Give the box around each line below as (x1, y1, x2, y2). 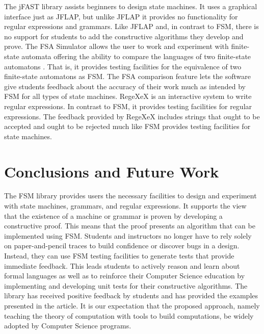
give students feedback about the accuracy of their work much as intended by (4, 81, 246, 91)
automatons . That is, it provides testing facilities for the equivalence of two (4, 61, 242, 71)
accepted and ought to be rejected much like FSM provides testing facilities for (4, 121, 251, 132)
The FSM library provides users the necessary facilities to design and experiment (4, 190, 257, 201)
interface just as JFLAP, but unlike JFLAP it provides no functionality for (4, 11, 238, 21)
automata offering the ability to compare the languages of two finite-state (21, 50, 251, 61)
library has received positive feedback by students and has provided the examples (4, 290, 258, 301)
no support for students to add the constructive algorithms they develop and (4, 31, 244, 41)
